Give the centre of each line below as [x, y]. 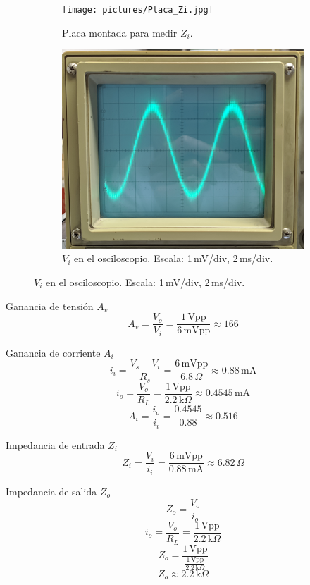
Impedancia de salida [51, 491]
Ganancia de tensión [50, 306]
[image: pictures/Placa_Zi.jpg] [138, 10]
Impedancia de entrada [55, 444]
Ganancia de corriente [53, 352]
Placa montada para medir [120, 32]
